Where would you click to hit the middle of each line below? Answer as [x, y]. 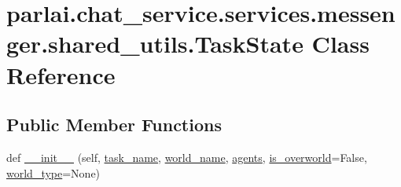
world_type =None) [53, 172]
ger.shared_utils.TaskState [155, 44]
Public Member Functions [114, 125]
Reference [61, 74]
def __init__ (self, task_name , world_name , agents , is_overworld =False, [187, 157]
